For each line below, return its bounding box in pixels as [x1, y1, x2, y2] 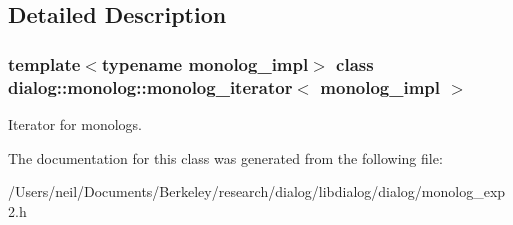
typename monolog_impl [101, 51, 309, 76]
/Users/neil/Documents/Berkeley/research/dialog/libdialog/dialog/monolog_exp [8, 181, 506, 202]
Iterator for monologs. [8, 113, 142, 134]
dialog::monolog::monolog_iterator [8, 74, 293, 99]
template [8, 51, 81, 76]
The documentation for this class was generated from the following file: [8, 147, 443, 168]
